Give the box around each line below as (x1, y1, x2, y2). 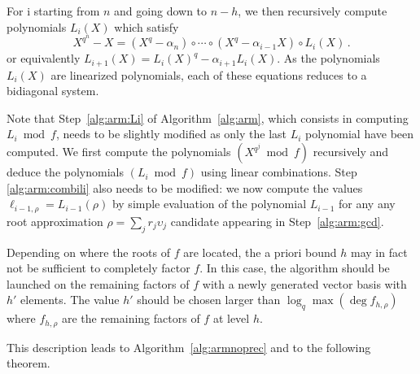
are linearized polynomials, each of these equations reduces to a (50, 66, 367, 83)
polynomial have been (305, 125, 414, 142)
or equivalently (7, 50, 81, 67)
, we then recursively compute (238, 2, 387, 19)
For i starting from (7, 2, 100, 19)
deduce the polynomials (7, 163, 124, 180)
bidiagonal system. (7, 82, 99, 99)
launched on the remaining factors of (7, 275, 190, 292)
